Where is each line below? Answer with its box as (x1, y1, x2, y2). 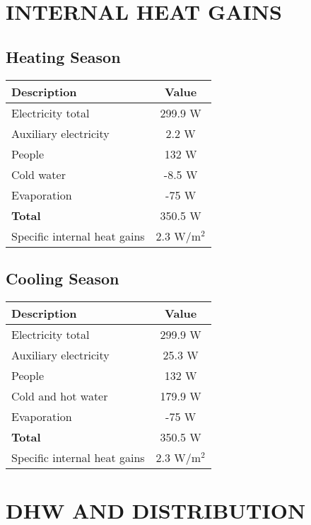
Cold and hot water (11, 387, 108, 404)
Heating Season (6, 45, 121, 67)
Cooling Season (6, 267, 119, 289)
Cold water (11, 166, 66, 183)
